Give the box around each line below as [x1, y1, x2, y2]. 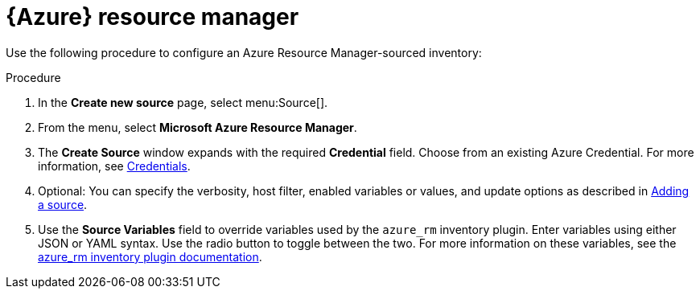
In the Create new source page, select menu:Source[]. [38, 95, 328, 109]
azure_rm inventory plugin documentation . [38, 249, 262, 264]
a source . [38, 197, 88, 211]
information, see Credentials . [38, 158, 191, 173]
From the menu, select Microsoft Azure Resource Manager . [38, 120, 357, 134]
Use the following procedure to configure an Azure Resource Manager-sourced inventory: [6, 45, 482, 59]
